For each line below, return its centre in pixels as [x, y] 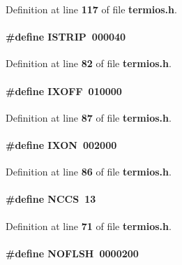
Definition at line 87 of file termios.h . [89, 117]
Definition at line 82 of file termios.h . [89, 63]
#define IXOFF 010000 [64, 91]
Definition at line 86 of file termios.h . [89, 172]
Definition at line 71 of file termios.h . [89, 225]
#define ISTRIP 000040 [66, 37]
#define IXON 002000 [61, 144]
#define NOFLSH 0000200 [72, 253]
